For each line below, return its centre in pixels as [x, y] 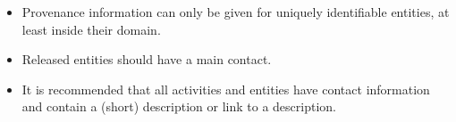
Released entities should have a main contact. [147, 59]
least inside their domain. [91, 29]
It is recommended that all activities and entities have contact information [226, 89]
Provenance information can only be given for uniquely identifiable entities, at [236, 12]
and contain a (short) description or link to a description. [179, 106]
